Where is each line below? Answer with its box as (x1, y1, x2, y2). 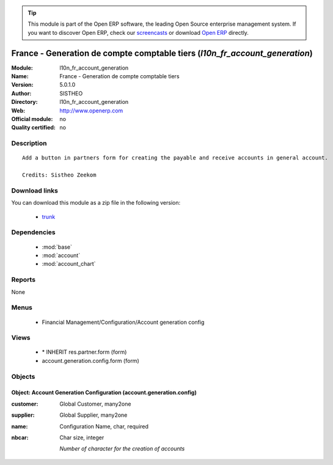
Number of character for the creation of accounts (59, 445, 185, 452)
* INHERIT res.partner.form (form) (42, 348, 127, 356)
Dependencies (11, 228, 56, 236)
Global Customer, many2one (59, 400, 131, 408)
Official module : (11, 115, 53, 123)
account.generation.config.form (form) (42, 357, 140, 364)
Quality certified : (11, 124, 56, 131)
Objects (11, 372, 35, 381)
